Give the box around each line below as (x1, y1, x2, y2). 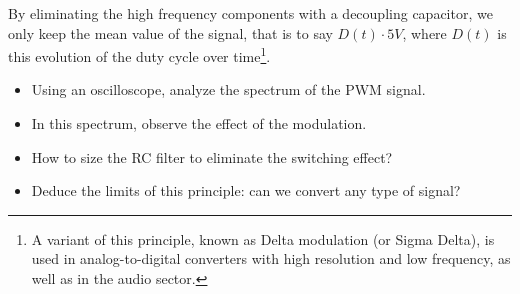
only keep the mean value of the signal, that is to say (8, 22, 333, 43)
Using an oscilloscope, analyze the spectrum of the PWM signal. (31, 79, 426, 100)
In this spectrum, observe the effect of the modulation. (31, 113, 367, 134)
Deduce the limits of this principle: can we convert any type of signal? (31, 180, 461, 201)
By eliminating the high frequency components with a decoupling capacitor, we (8, 3, 493, 23)
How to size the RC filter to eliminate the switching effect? (31, 146, 393, 167)
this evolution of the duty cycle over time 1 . (8, 43, 271, 66)
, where (402, 22, 447, 43)
